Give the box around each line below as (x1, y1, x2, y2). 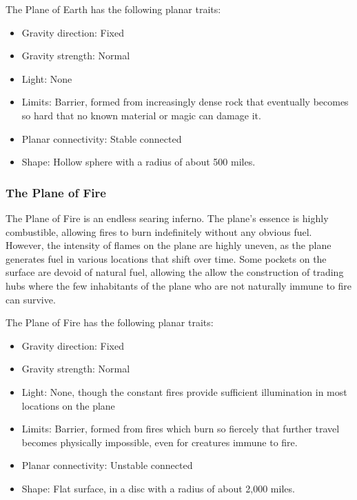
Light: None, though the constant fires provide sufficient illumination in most (21, 384, 347, 399)
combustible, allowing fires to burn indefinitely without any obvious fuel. (6, 224, 312, 239)
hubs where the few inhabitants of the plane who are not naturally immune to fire (6, 278, 351, 292)
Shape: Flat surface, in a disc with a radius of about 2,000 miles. (21, 481, 295, 495)
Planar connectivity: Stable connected (21, 131, 182, 146)
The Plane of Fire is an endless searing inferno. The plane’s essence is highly (6, 210, 329, 225)
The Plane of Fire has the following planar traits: (6, 315, 214, 330)
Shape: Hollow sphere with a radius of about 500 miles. (21, 154, 256, 169)
